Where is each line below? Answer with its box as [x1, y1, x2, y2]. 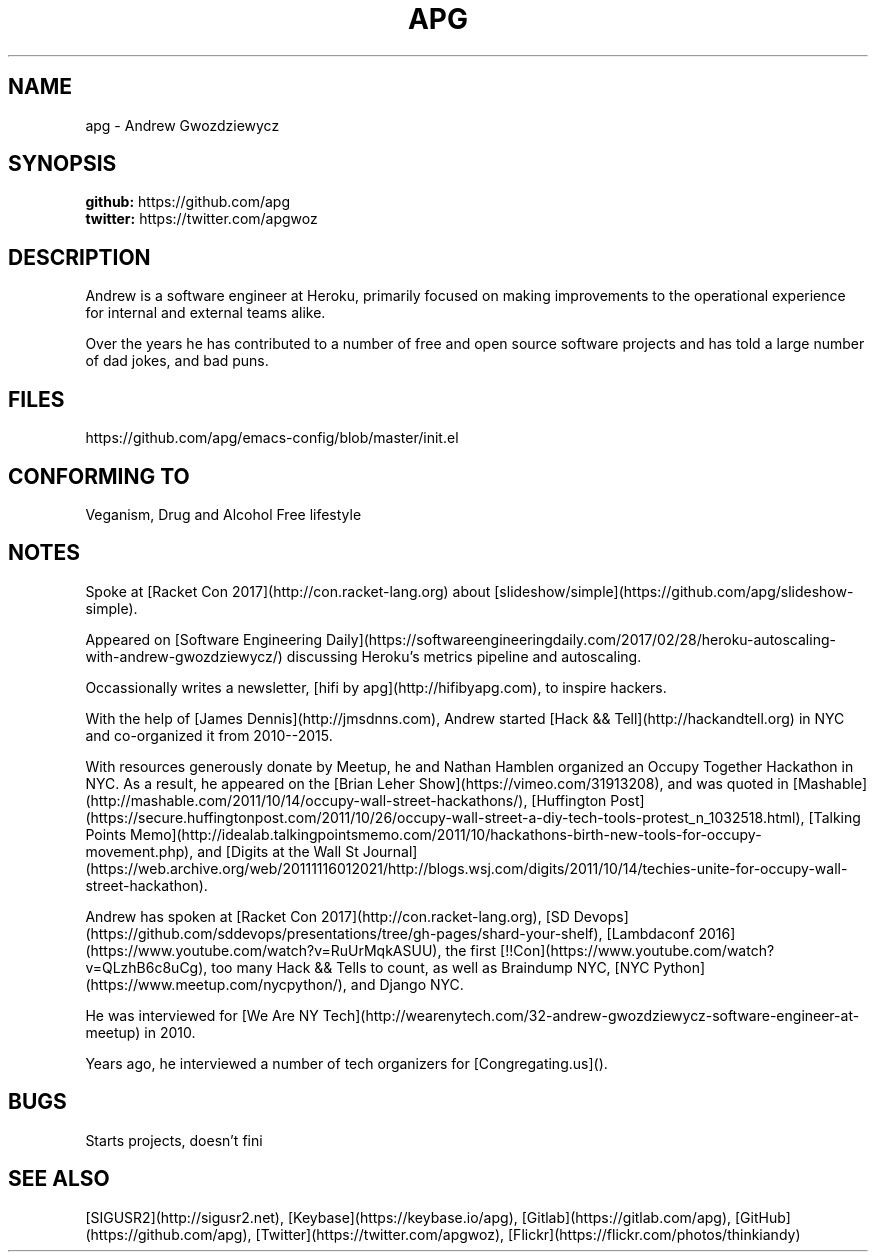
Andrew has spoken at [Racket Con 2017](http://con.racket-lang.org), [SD [85, 907, 570, 925]
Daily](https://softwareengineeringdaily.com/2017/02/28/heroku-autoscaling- [325, 630, 836, 648]
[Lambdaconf [606, 924, 695, 942]
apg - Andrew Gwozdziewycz [85, 116, 280, 134]
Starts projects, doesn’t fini [85, 1131, 263, 1149]
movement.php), [85, 842, 194, 860]
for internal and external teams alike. [85, 304, 326, 322]
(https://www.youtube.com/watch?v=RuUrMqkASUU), [85, 941, 442, 959]
